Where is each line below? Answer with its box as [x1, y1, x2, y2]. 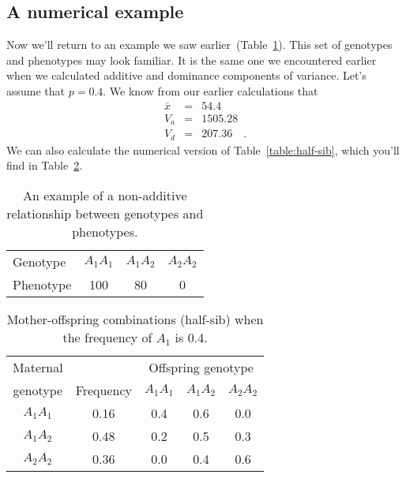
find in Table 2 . [6, 157, 83, 174]
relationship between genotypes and [6, 204, 204, 222]
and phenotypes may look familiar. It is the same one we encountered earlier [6, 51, 377, 68]
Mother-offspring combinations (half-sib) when [6, 309, 264, 328]
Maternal [13, 357, 63, 376]
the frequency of [62, 327, 152, 346]
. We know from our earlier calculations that [103, 82, 318, 99]
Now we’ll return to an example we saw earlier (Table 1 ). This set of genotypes [6, 36, 393, 53]
